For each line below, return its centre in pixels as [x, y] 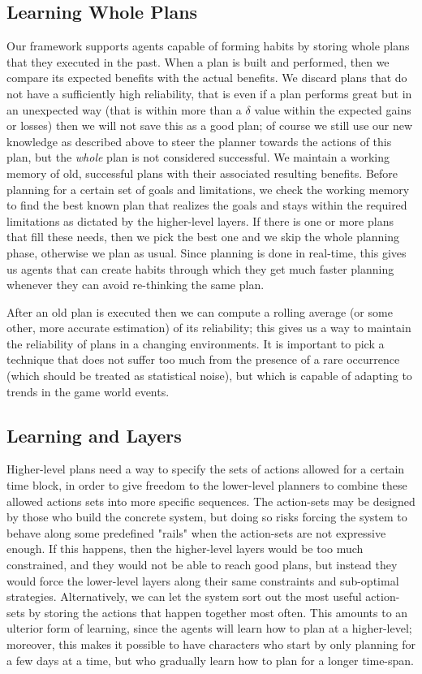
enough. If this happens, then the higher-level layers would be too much [185, 549]
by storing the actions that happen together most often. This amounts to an [218, 612]
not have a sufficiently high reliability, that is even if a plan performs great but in [209, 93]
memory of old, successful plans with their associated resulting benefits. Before [202, 173]
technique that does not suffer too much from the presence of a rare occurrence [203, 359]
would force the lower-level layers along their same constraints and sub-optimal [203, 580]
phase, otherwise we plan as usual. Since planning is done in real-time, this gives [207, 252]
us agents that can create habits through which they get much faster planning [200, 268]
